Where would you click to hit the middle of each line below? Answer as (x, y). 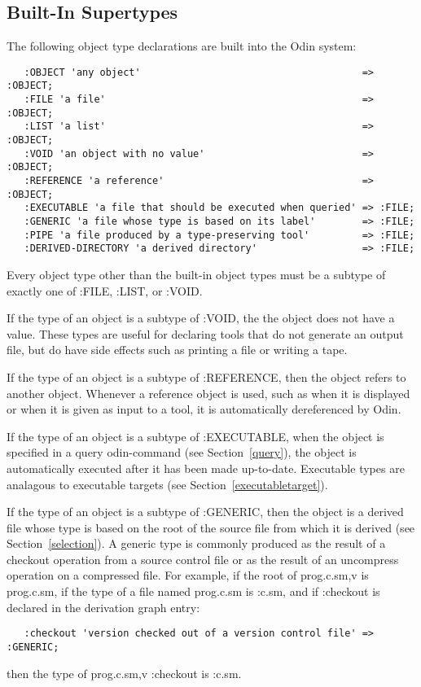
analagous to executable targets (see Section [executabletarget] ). (167, 484)
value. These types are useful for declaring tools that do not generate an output (205, 333)
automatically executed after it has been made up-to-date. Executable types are (206, 468)
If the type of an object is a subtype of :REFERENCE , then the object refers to (206, 376)
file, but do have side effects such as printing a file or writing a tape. (177, 350)
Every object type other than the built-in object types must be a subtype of (196, 274)
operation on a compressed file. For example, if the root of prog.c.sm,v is (188, 575)
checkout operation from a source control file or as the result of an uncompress (203, 559)
